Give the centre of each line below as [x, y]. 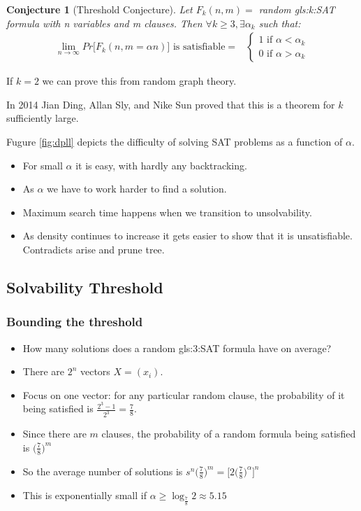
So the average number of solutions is [103, 471]
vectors [95, 371]
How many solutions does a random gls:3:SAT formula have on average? [177, 348]
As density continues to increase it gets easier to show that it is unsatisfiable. [187, 236]
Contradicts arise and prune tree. [94, 249]
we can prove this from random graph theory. [139, 81]
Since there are [54, 434]
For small [43, 165]
